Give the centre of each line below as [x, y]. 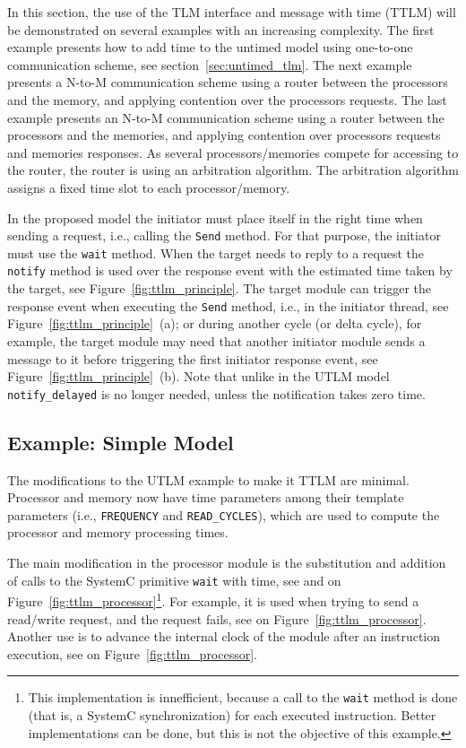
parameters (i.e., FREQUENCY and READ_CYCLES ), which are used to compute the [224, 514]
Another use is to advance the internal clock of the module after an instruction [224, 636]
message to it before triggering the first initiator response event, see [193, 358]
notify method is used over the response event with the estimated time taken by [230, 270]
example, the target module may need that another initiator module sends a [216, 340]
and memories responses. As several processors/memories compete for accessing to [233, 152]
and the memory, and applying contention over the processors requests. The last [227, 99]
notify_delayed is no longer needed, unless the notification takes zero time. [216, 393]
